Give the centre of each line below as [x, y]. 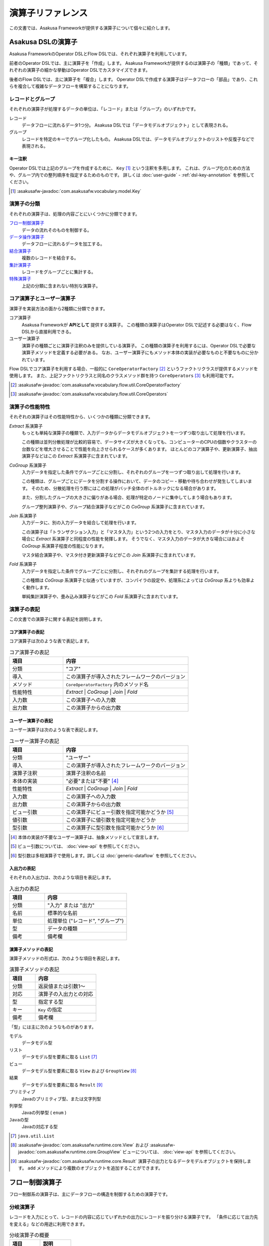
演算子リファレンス [49, 13]
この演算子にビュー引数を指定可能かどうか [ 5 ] [120, 812]
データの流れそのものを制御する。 [57, 230]
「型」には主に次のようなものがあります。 [53, 1027]
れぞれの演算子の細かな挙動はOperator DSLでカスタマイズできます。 [80, 70]
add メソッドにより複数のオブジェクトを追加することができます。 [95, 1168]
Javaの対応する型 [40, 1127]
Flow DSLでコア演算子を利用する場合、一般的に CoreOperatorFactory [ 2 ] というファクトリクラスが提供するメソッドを [134, 368]
